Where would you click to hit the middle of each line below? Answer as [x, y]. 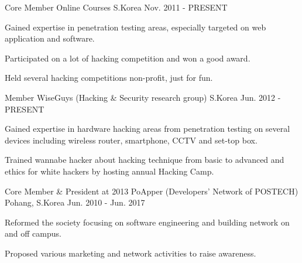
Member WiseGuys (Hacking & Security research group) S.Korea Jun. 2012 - [143, 97]
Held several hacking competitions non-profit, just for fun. [109, 78]
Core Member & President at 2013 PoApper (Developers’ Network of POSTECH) [152, 191]
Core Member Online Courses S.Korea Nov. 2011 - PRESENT [116, 7]
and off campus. [33, 233]
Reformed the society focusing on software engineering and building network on [147, 222]
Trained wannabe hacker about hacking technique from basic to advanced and [145, 160]
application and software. [50, 38]
